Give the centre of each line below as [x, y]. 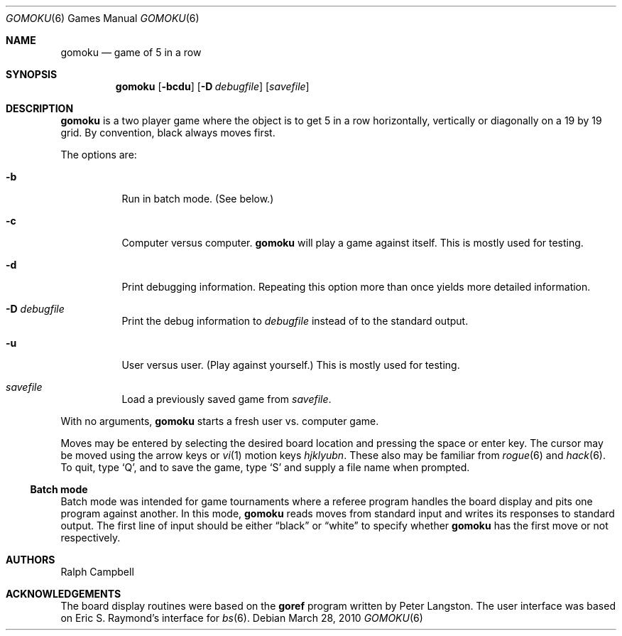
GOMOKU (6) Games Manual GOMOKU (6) [103, 18]
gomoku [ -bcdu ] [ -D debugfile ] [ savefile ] [212, 86]
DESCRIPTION [40, 108]
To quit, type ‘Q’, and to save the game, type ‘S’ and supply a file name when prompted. [265, 467]
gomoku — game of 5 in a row [131, 52]
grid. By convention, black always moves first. [168, 133]
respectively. [91, 538]
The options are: [99, 155]
